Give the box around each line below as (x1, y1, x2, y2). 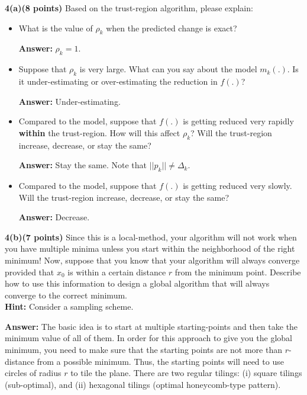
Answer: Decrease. (18, 211, 90, 223)
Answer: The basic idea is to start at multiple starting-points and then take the (5, 320, 298, 332)
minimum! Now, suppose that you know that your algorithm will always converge (5, 253, 300, 266)
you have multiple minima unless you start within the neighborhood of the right (5, 242, 295, 255)
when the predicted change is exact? (106, 21, 237, 34)
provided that (5, 265, 54, 278)
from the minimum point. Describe (174, 265, 301, 278)
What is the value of (18, 21, 93, 34)
